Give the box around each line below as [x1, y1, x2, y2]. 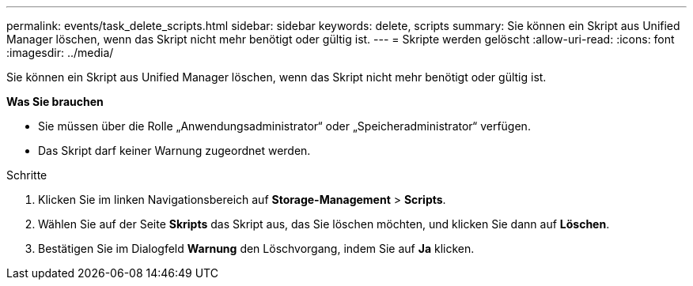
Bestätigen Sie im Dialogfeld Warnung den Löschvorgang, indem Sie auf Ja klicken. [38, 242, 475, 255]
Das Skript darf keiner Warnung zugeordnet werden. [38, 144, 311, 157]
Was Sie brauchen [6, 95, 104, 108]
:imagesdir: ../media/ [6, 46, 114, 59]
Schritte [6, 168, 47, 182]
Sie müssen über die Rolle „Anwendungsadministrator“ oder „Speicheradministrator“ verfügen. [38, 119, 531, 133]
